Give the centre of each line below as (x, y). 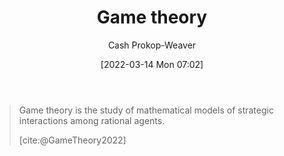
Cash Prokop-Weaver (152, 45)
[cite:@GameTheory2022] (72, 140)
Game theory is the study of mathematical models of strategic (146, 110)
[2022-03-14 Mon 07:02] (152, 64)
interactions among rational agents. (92, 120)
